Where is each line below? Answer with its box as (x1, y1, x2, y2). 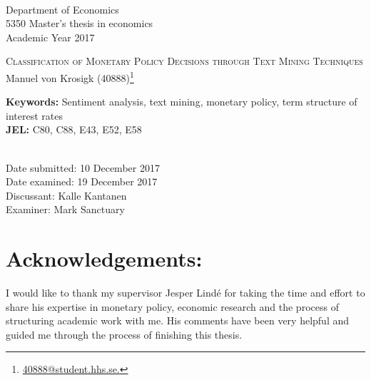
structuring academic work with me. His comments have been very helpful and (6, 313, 350, 328)
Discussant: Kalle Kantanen (6, 188, 127, 202)
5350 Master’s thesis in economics (6, 16, 153, 31)
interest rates (6, 108, 63, 123)
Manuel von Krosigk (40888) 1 (6, 68, 134, 85)
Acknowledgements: (6, 244, 203, 273)
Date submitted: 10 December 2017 (6, 160, 160, 175)
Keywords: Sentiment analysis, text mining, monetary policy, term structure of (6, 94, 357, 109)
